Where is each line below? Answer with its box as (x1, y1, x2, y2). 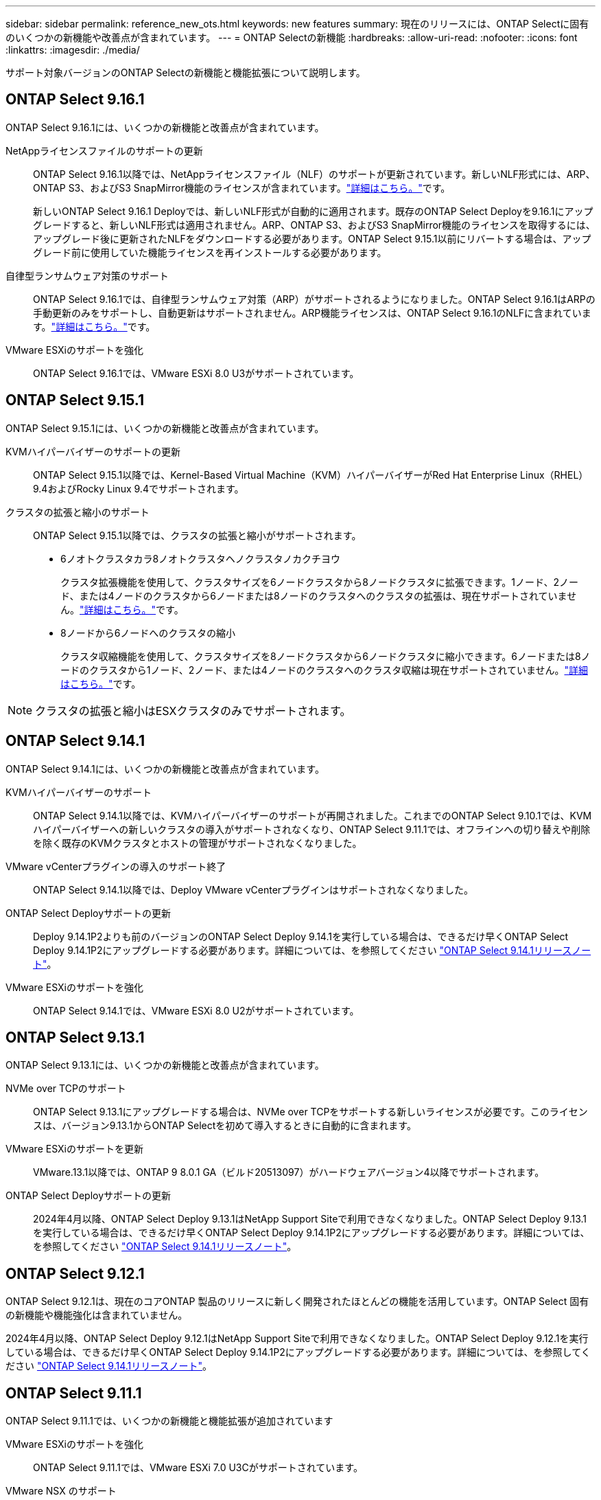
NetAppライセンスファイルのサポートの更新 (5, 144, 203, 157)
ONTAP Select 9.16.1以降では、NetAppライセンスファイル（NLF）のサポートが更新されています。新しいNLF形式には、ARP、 (33, 168, 596, 180)
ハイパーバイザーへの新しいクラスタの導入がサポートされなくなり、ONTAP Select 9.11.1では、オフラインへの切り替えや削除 (33, 823, 591, 835)
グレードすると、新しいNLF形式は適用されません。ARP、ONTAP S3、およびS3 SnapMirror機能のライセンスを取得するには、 (33, 218, 596, 231)
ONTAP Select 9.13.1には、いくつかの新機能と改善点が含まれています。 (5, 1059, 325, 1071)
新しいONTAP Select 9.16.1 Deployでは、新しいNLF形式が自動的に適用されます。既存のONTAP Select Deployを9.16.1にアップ (33, 205, 593, 217)
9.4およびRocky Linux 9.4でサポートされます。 (33, 482, 244, 495)
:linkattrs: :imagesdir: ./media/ (5, 44, 140, 56)
